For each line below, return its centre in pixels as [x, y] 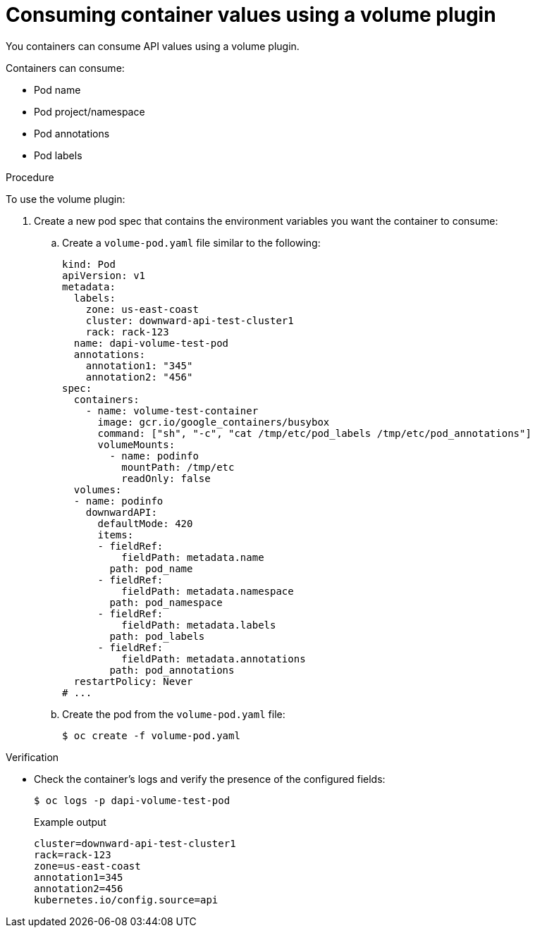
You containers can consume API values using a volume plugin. [153, 46]
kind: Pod [89, 264]
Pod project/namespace [90, 111]
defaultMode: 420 [145, 523]
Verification [32, 757]
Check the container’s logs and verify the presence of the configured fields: [210, 779]
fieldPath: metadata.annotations [214, 659]
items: [116, 535]
